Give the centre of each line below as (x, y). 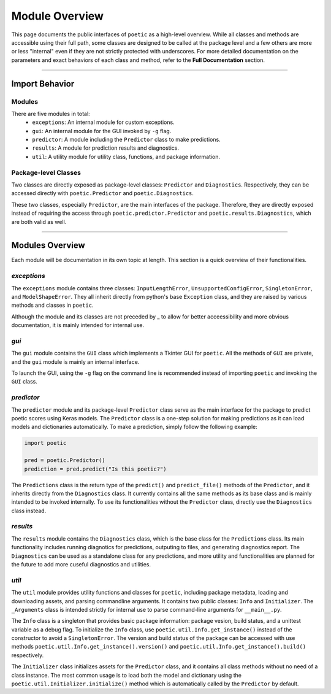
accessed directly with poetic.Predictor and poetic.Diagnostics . (103, 193)
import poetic (45, 443)
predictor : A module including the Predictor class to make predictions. (126, 140)
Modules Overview (48, 245)
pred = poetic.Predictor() (65, 461)
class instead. (29, 511)
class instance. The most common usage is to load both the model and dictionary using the (127, 675)
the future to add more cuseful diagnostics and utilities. (81, 564)
